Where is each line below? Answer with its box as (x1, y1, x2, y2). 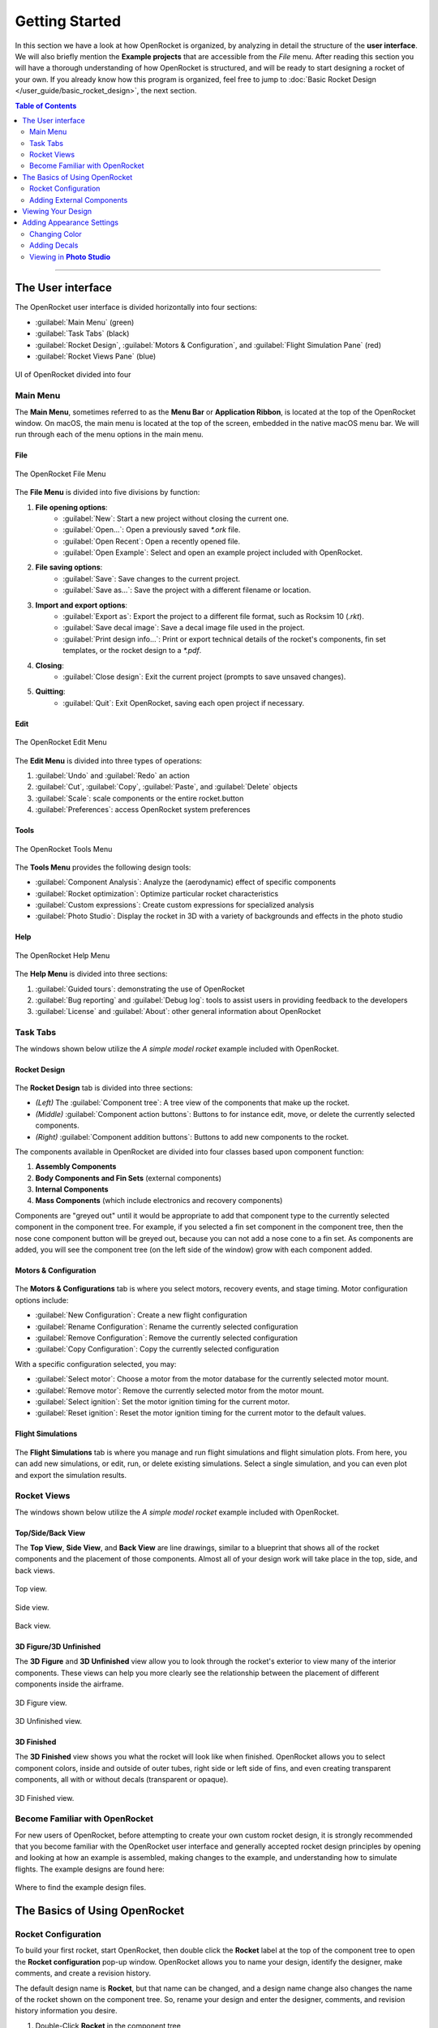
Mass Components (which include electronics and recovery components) (35, 1196, 283, 1205)
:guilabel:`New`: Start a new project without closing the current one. (62, 513, 290, 523)
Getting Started (15, 12, 122, 30)
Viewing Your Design (22, 207, 92, 217)
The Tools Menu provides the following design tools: (15, 862, 191, 872)
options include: (15, 1295, 69, 1305)
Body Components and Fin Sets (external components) (35, 1173, 222, 1183)
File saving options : (35, 562, 103, 572)
